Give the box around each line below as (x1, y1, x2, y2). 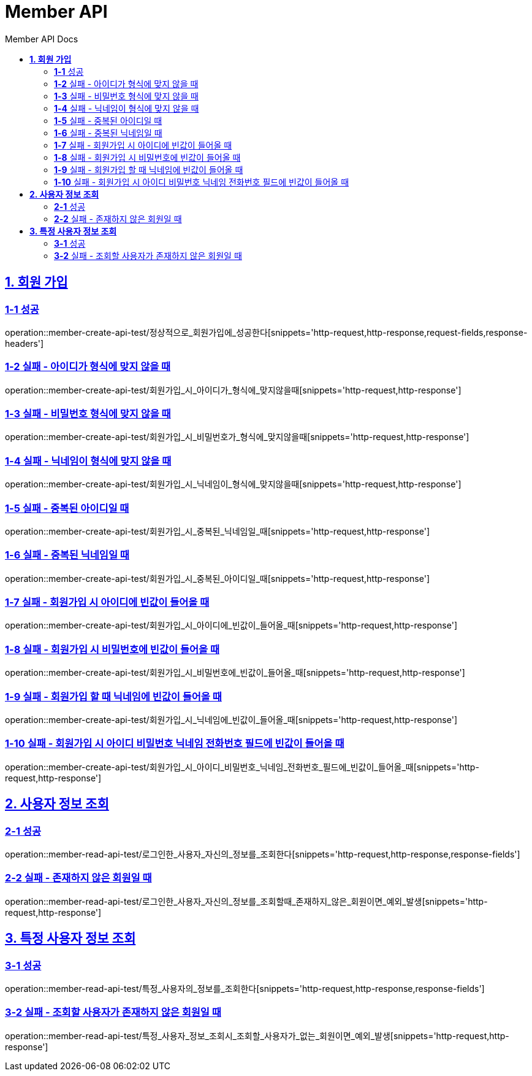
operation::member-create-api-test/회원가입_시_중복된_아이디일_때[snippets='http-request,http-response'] (5, 573, 430, 584)
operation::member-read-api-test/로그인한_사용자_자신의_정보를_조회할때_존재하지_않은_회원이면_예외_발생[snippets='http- (5, 896, 488, 907)
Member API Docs (5, 33, 78, 44)
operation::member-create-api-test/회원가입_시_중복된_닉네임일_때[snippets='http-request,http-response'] (5, 525, 430, 536)
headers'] (5, 338, 44, 349)
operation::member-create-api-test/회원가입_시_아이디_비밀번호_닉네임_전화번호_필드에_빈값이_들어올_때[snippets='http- (5, 761, 479, 772)
